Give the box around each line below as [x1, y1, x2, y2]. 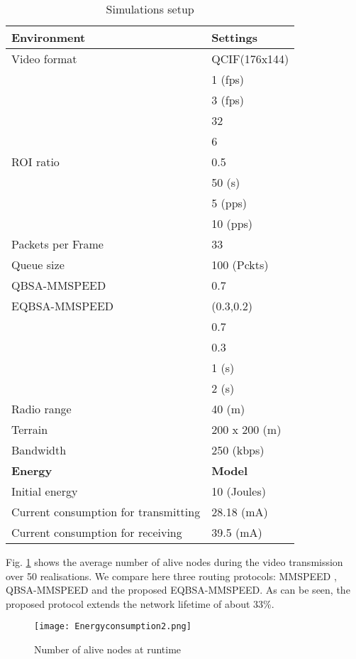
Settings [211, 29, 257, 45]
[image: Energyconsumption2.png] [34, 621, 191, 632]
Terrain [11, 421, 48, 437]
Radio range [11, 401, 72, 417]
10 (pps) [211, 215, 253, 232]
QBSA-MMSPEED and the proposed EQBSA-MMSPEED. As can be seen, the [6, 582, 350, 597]
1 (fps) [211, 71, 245, 87]
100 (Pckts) [211, 256, 269, 273]
